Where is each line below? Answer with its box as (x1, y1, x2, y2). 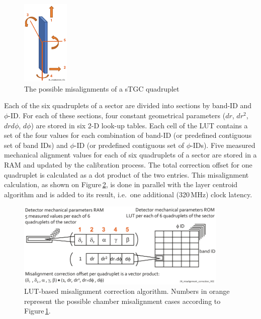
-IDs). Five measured (191, 139, 255, 150)
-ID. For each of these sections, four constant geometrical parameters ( (8, 110, 226, 121)
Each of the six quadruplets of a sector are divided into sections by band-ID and (4, 100, 252, 111)
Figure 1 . (24, 305, 51, 316)
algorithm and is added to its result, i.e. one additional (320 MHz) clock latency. (4, 189, 252, 199)
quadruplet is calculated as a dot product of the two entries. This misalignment (4, 169, 249, 180)
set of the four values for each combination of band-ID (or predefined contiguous (4, 130, 252, 140)
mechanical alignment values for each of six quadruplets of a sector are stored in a (4, 149, 257, 160)
